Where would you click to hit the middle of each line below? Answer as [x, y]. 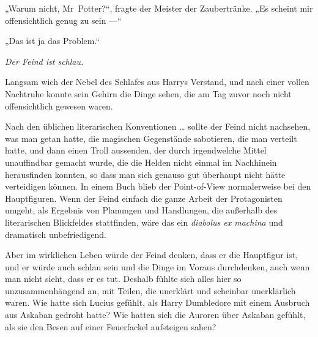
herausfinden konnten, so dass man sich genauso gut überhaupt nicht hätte [145, 174]
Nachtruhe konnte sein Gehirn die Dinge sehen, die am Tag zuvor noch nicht [148, 93]
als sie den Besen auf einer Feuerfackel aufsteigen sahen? [111, 326]
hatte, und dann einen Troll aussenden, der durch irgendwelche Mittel [136, 150]
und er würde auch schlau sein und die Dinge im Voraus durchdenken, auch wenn [157, 266]
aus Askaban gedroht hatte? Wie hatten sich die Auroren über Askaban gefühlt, [155, 315]
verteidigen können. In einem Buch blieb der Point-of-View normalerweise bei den [158, 186]
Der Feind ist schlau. [44, 61]
